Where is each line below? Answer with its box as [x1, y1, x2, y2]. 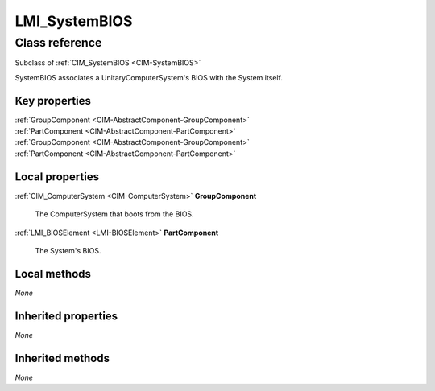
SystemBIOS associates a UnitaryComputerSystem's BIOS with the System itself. [14, 72, 284, 82]
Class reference [14, 35, 102, 50]
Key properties [14, 93, 92, 108]
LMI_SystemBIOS [14, 12, 133, 30]
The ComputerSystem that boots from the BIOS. [35, 209, 194, 219]
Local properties [14, 170, 100, 183]
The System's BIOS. [35, 245, 101, 255]
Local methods [14, 266, 92, 281]
